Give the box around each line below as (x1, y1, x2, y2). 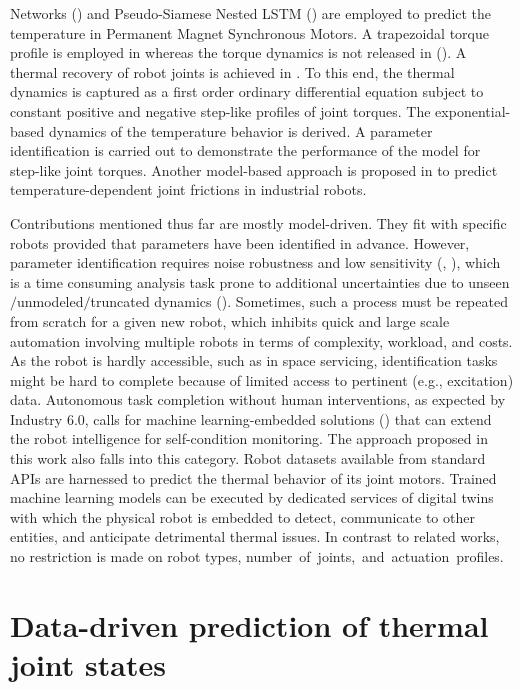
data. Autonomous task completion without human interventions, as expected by (10, 389, 506, 410)
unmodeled (17, 291, 84, 312)
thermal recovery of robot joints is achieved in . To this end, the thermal (10, 61, 455, 82)
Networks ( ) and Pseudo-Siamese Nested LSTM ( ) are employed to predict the (10, 3, 492, 23)
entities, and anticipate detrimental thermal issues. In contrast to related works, (10, 526, 500, 547)
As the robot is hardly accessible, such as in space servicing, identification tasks (10, 350, 498, 371)
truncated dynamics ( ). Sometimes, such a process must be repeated (90, 291, 508, 312)
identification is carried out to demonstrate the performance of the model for (10, 140, 481, 161)
